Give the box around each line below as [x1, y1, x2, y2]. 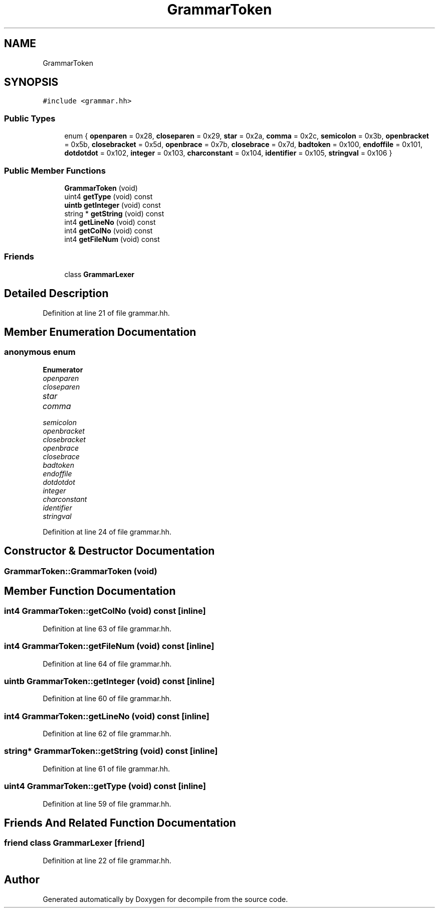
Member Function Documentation [4, 585, 176, 598]
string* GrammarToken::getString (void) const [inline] [4, 746, 218, 756]
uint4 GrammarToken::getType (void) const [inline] [4, 781, 206, 792]
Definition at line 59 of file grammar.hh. [43, 799, 171, 808]
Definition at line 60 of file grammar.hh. [43, 694, 172, 703]
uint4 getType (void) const [64, 192, 153, 201]
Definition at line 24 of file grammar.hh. [43, 527, 171, 536]
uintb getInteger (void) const [64, 200, 161, 209]
